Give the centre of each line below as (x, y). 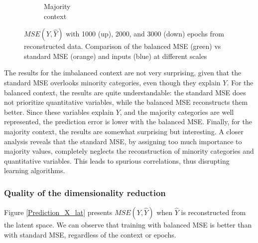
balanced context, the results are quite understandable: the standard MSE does (125, 92)
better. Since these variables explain (59, 112)
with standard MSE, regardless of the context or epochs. (90, 234)
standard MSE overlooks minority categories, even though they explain (112, 82)
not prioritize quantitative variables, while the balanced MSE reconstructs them (126, 102)
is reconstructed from (213, 212)
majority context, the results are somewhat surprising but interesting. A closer (124, 131)
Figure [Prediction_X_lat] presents (58, 212)
